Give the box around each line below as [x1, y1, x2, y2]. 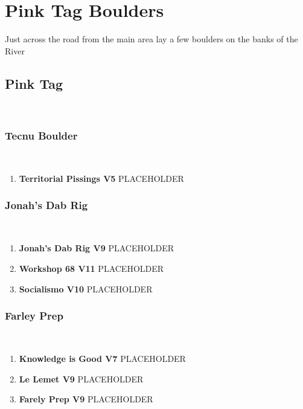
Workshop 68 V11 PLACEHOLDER [19, 262, 164, 274]
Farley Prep [5, 308, 63, 323]
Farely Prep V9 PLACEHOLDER [19, 393, 153, 405]
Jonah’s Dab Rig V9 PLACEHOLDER [19, 242, 174, 254]
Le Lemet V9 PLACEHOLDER [19, 372, 144, 385]
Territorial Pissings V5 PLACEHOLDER [19, 172, 184, 184]
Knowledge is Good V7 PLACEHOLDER [19, 352, 186, 364]
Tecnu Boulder [5, 128, 78, 143]
